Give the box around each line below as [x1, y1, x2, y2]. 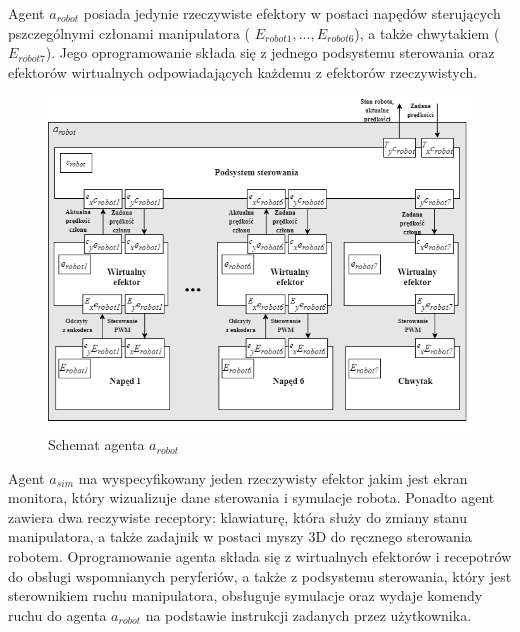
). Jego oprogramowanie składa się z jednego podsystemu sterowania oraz [45, 42, 495, 63]
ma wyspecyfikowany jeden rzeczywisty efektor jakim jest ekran [78, 467, 468, 488]
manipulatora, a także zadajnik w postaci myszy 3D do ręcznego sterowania [8, 526, 472, 547]
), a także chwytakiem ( [354, 22, 500, 43]
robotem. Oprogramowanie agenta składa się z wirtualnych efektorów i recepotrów [8, 546, 512, 567]
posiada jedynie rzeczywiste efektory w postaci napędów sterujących [83, 3, 501, 23]
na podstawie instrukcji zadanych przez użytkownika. [145, 604, 472, 625]
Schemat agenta [48, 434, 145, 455]
